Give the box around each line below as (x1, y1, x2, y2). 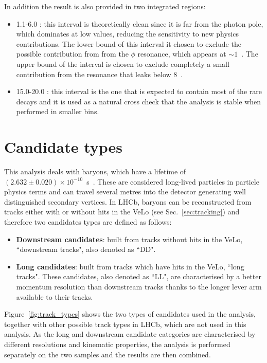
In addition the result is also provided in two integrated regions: (4, 1, 206, 11)
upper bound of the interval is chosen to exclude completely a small (16, 58, 229, 69)
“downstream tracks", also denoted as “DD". (16, 244, 156, 255)
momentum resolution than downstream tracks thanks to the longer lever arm (16, 281, 262, 292)
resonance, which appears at (137, 48, 226, 59)
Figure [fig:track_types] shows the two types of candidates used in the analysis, (4, 308, 256, 319)
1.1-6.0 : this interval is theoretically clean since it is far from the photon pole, (16, 18, 263, 29)
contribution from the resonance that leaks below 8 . (16, 68, 183, 79)
